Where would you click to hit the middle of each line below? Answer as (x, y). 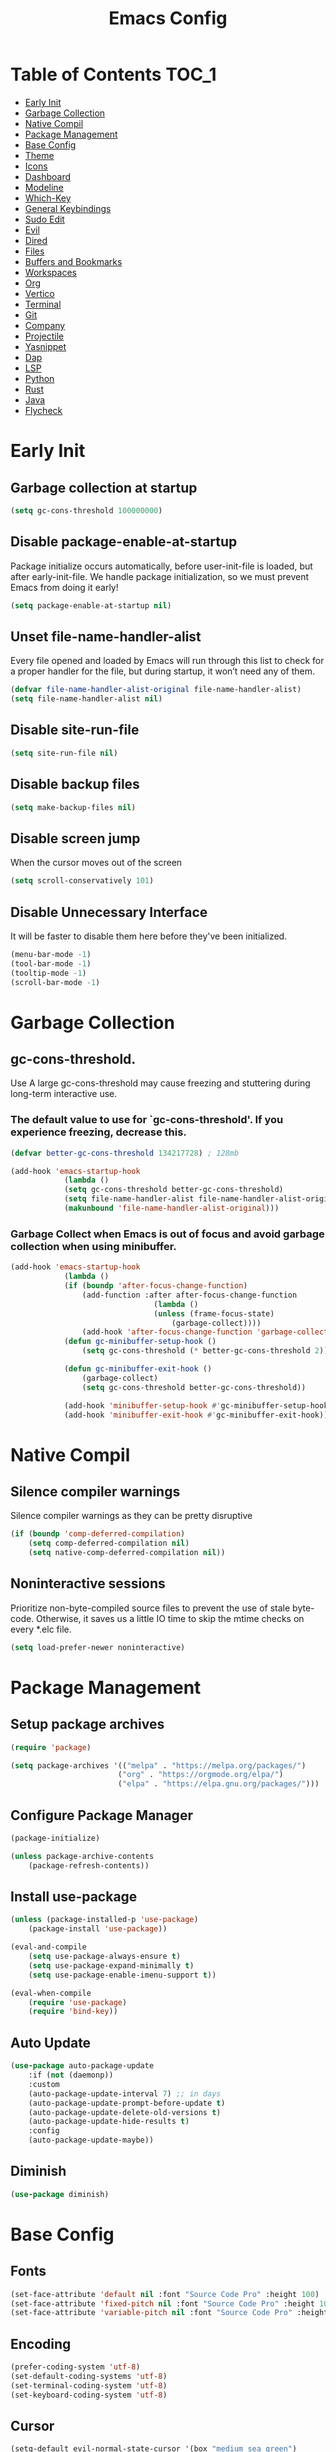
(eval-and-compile (48, 1947)
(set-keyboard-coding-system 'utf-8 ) (89, 2395)
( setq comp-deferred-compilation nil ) (109, 1543)
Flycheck (43, 410)
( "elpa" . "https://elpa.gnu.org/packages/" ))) (218, 1784)
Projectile (44, 336)
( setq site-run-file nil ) (64, 753)
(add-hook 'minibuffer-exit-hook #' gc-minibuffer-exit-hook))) (198, 1415)
